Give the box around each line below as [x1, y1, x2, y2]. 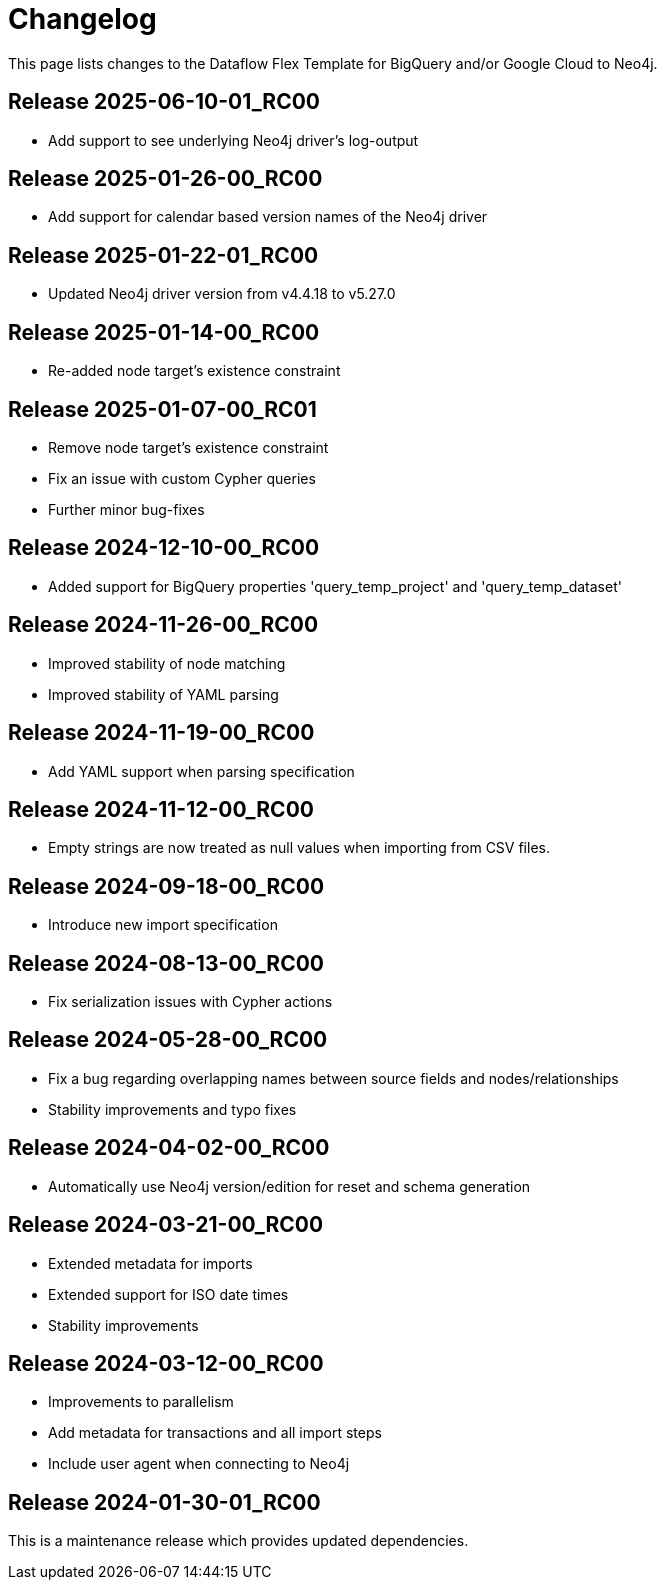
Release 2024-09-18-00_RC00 [8, 873, 325, 899]
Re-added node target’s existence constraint [48, 362, 341, 380]
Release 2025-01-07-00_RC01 [8, 396, 317, 422]
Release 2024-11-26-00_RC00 [8, 612, 319, 638]
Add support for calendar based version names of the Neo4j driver [48, 208, 488, 226]
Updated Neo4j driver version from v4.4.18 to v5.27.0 [48, 285, 396, 303]
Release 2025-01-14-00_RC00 [8, 319, 320, 345]
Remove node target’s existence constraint [48, 438, 329, 456]
